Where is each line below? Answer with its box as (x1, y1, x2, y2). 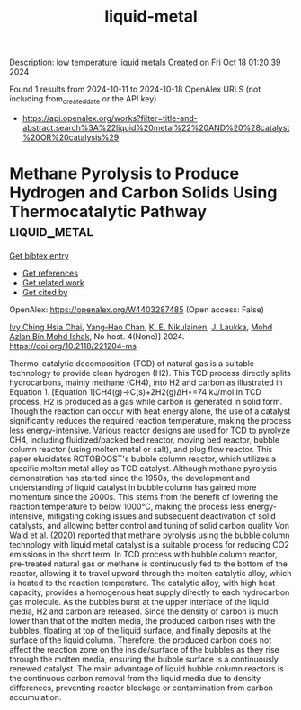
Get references (22, 267, 79, 278)
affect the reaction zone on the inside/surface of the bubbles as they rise (9, 644, 280, 654)
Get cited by (22, 286, 68, 297)
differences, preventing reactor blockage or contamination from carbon (9, 682, 274, 693)
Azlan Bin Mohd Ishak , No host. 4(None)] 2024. (9, 330, 185, 342)
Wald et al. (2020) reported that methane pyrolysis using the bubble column (9, 530, 290, 540)
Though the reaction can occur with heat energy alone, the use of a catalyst (9, 406, 291, 416)
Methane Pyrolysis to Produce (9, 163, 240, 184)
